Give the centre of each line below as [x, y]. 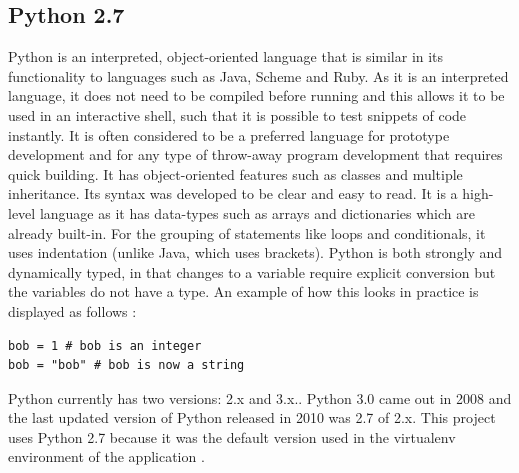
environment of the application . [106, 456]
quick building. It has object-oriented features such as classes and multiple [235, 173]
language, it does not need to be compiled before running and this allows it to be [256, 95]
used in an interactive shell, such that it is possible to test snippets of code [237, 114]
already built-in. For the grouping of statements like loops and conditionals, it [247, 232]
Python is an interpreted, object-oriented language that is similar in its [226, 56]
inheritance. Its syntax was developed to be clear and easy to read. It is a [233, 193]
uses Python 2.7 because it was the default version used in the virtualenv [232, 436]
